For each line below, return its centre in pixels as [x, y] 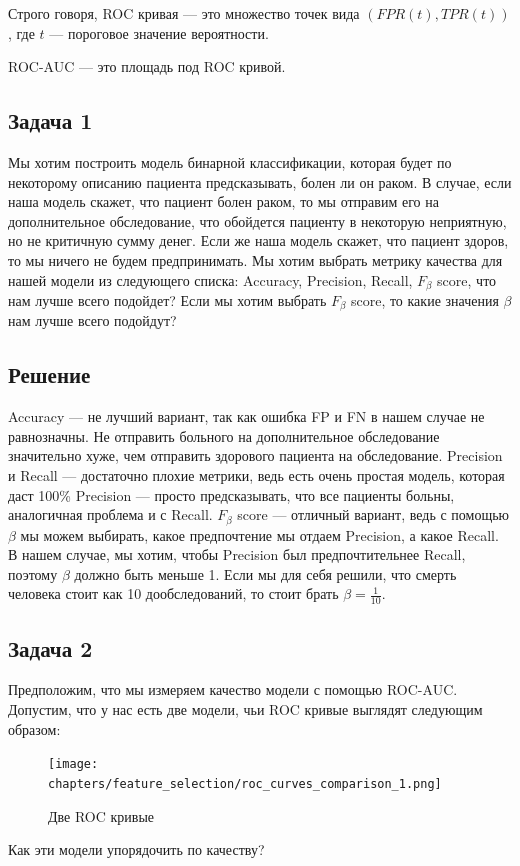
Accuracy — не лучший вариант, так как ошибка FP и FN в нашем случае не [246, 416]
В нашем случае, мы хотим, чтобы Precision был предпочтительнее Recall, [237, 554]
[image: [73, 764]
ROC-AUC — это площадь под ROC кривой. [147, 66]
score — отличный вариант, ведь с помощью [373, 514]
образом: [34, 728]
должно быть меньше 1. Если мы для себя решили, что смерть [265, 573]
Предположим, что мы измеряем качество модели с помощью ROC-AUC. [233, 689]
